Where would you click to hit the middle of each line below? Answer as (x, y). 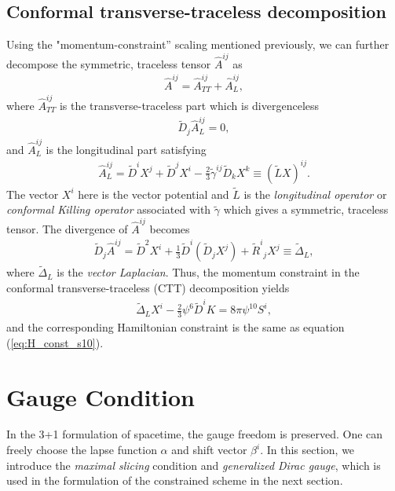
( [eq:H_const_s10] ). (55, 342)
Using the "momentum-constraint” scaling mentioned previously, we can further (198, 44)
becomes (170, 228)
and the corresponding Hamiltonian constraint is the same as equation (176, 327)
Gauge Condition (101, 396)
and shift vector (209, 450)
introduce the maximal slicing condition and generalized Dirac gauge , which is (194, 465)
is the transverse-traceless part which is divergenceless (189, 106)
